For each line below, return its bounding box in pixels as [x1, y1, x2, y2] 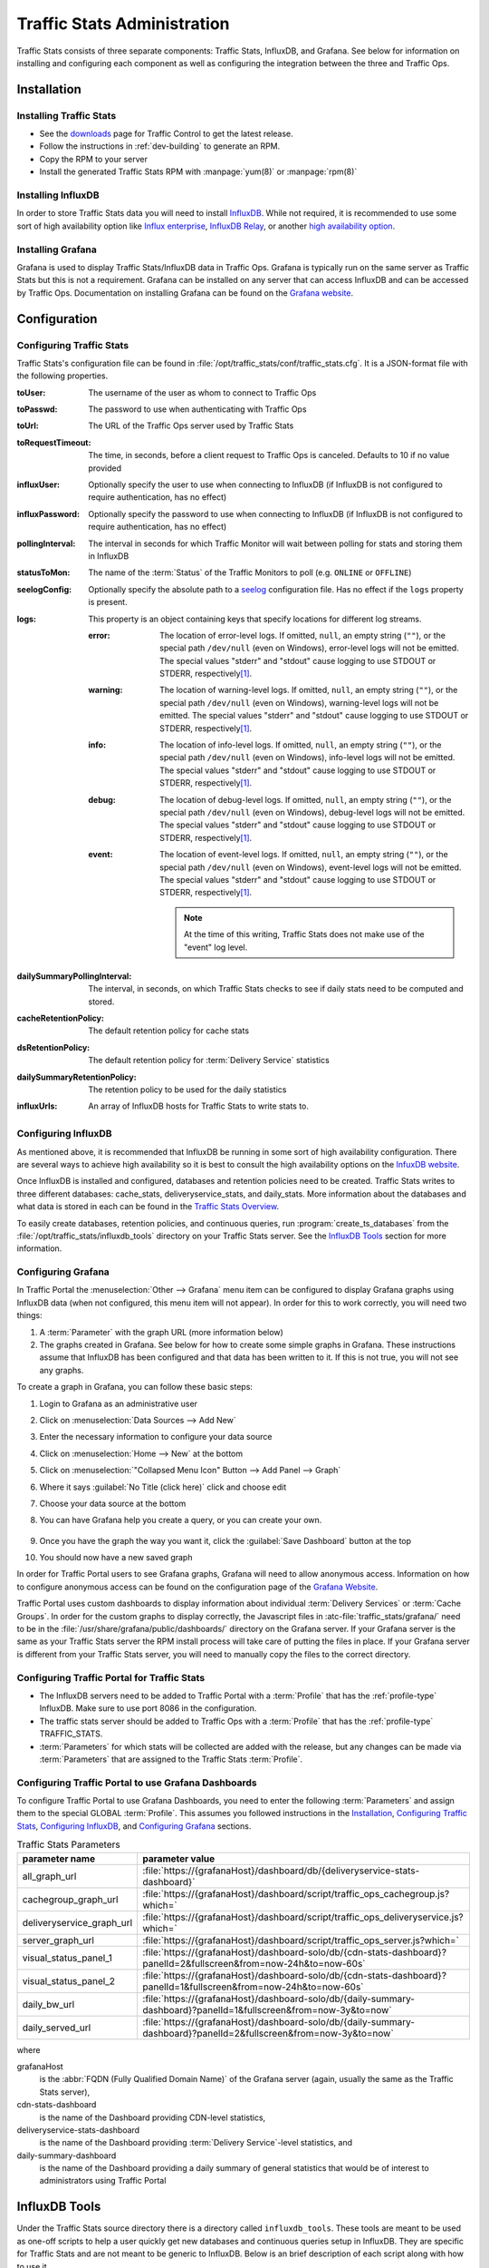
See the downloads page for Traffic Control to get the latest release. [39, 128, 293, 140]
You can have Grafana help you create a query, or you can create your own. [39, 1515, 322, 1526]
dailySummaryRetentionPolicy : [16, 1071, 137, 1082]
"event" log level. [184, 942, 248, 953]
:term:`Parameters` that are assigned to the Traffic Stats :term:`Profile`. [39, 1754, 303, 1765]
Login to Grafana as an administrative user [39, 1398, 198, 1409]
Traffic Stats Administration [16, 14, 230, 34]
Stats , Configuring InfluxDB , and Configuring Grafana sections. [16, 1820, 252, 1832]
